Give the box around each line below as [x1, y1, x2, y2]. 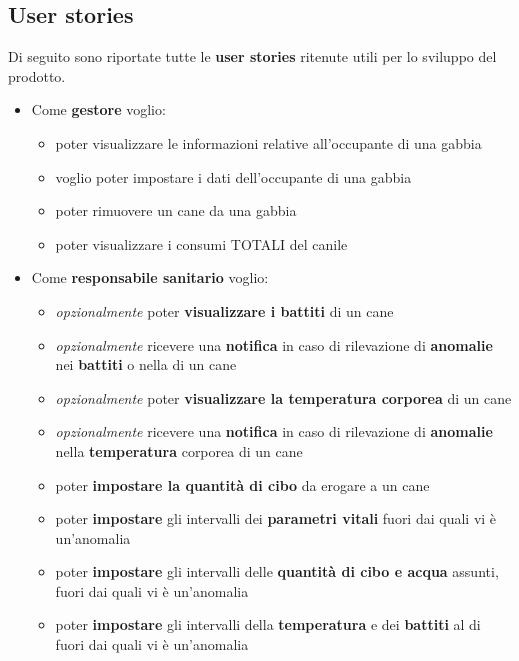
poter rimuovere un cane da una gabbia [55, 200, 297, 221]
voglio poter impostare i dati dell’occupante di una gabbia [55, 166, 412, 187]
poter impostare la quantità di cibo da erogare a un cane [55, 474, 430, 495]
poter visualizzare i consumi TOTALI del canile [55, 233, 348, 254]
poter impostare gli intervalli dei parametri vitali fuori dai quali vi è [55, 508, 497, 529]
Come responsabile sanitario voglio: [31, 267, 269, 288]
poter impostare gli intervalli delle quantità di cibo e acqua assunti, [55, 561, 499, 582]
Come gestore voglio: [31, 99, 166, 120]
